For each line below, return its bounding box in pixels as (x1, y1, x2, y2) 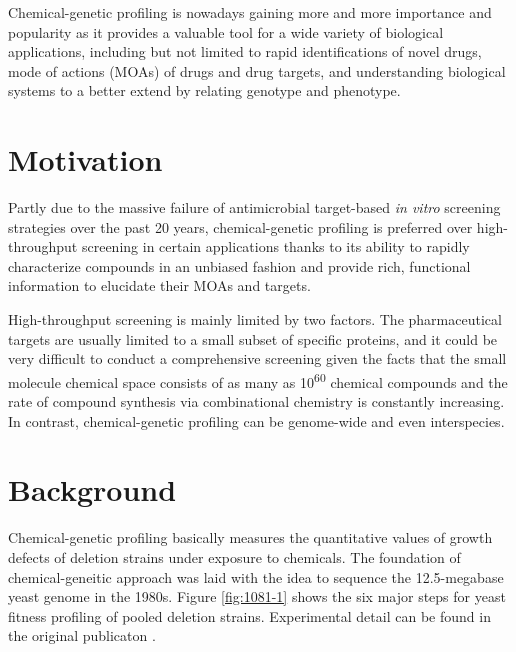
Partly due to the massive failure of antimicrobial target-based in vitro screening (8, 197, 501, 218)
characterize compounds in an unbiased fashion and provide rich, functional (8, 255, 471, 276)
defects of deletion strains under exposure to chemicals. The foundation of (8, 547, 461, 567)
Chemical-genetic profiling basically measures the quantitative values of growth (8, 527, 493, 548)
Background (8, 469, 177, 510)
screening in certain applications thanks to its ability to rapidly (81, 236, 470, 257)
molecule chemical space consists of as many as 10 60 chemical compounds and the (8, 368, 508, 392)
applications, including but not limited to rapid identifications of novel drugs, (8, 41, 482, 62)
